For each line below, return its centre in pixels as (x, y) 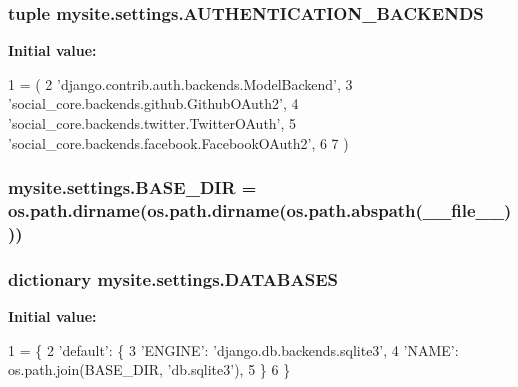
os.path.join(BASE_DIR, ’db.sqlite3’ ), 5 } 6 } (149, 369)
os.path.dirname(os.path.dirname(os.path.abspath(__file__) (260, 210)
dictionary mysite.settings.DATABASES (173, 278)
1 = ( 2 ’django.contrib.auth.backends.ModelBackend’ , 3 (180, 83)
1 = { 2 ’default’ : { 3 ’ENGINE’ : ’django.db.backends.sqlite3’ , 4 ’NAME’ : (233, 349)
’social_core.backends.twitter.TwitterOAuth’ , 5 (152, 123)
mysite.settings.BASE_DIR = (132, 187)
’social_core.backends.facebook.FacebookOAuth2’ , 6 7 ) (178, 142)
